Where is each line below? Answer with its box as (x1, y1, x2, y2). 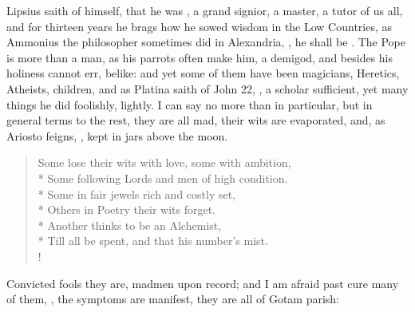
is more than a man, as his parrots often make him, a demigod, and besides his (6, 49, 393, 65)
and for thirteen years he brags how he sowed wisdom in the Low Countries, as (6, 18, 393, 34)
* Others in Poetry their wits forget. (38, 201, 215, 218)
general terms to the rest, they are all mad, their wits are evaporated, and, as (6, 112, 385, 128)
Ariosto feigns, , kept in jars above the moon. (6, 127, 228, 144)
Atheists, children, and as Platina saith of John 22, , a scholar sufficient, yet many (6, 80, 409, 97)
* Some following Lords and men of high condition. (38, 169, 288, 186)
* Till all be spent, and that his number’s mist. (38, 232, 268, 249)
